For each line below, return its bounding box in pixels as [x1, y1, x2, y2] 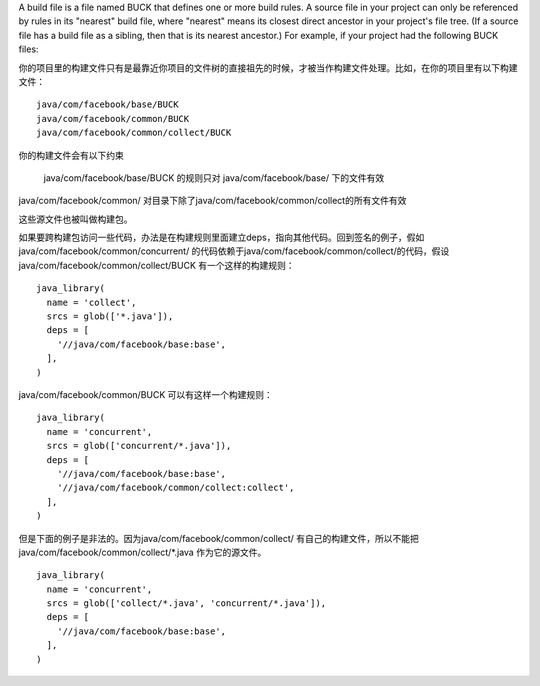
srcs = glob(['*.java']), [46, 311, 174, 322]
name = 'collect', [46, 296, 137, 308]
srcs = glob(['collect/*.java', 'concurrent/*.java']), [46, 598, 327, 609]
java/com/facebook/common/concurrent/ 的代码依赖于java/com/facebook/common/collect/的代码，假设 [18, 245, 450, 257]
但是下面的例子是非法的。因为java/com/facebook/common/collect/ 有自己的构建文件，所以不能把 [18, 532, 420, 544]
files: [18, 43, 39, 55]
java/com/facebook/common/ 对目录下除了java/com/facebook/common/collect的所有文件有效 [18, 195, 407, 207]
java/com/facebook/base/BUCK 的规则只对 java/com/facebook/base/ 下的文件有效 [43, 171, 385, 184]
